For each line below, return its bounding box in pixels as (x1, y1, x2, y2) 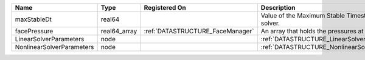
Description (260, 4, 296, 12)
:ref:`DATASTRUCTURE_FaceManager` (144, 27, 254, 35)
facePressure (15, 27, 54, 35)
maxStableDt (15, 15, 52, 24)
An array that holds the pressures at (260, 27, 364, 35)
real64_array (100, 27, 137, 35)
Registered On (144, 4, 186, 12)
